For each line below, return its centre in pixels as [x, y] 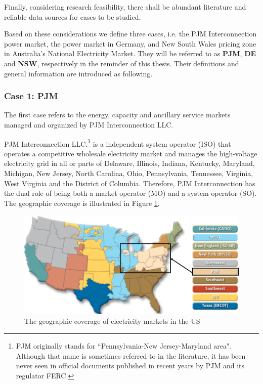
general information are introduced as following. [78, 73]
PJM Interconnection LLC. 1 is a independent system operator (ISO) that [118, 143]
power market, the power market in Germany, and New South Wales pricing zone [130, 43]
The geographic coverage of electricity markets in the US [112, 321]
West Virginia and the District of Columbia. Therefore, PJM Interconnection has [130, 183]
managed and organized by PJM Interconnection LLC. [89, 124]
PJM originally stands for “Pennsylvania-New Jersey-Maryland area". [124, 346]
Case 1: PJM [31, 96]
